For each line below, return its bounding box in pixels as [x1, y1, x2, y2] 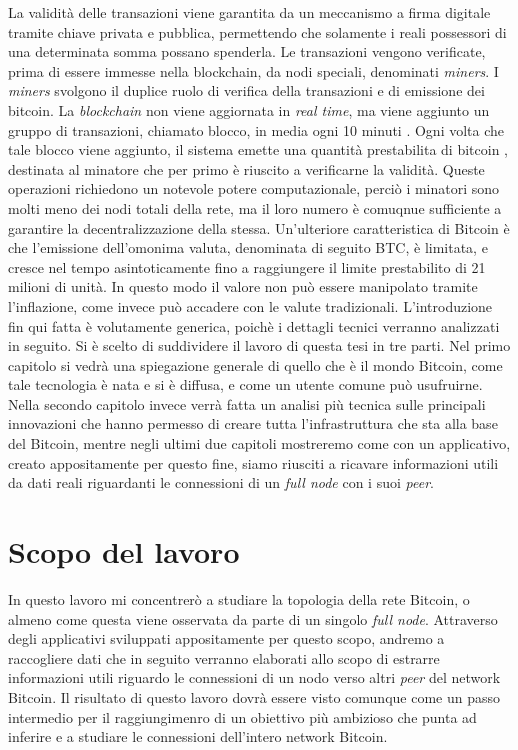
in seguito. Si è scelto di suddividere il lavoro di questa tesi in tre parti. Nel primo [8, 335, 511, 356]
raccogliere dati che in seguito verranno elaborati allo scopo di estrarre [8, 647, 440, 668]
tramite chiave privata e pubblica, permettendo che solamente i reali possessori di [8, 21, 507, 42]
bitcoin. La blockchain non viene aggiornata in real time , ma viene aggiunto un [8, 99, 490, 120]
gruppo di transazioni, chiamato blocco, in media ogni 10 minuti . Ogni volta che [8, 119, 505, 140]
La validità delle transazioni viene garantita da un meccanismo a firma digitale [8, 2, 491, 22]
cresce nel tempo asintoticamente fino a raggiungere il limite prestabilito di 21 [8, 256, 486, 277]
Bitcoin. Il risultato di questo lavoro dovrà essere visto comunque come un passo [8, 686, 501, 707]
